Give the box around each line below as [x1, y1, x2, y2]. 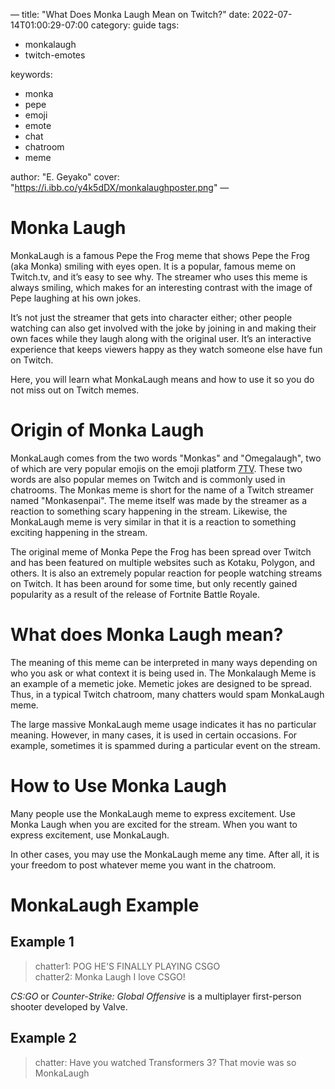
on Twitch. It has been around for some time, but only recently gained [10, 577, 298, 589]
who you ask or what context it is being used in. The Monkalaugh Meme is [10, 667, 317, 679]
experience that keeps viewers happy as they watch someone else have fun [10, 343, 323, 355]
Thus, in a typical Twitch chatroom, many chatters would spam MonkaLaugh [10, 688, 325, 700]
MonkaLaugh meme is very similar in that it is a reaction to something [10, 515, 297, 528]
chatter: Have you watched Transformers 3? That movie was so [34, 1056, 297, 1068]
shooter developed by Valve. [10, 1000, 128, 1013]
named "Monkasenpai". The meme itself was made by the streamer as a [10, 494, 308, 506]
